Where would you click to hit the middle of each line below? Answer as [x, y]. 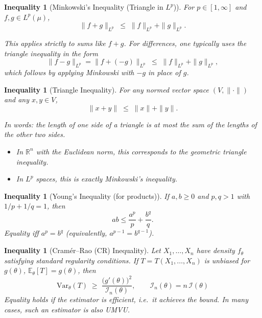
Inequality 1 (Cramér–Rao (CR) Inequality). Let [82, 250]
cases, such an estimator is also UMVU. [67, 309]
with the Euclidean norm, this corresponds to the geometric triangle [141, 151]
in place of [164, 72]
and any [17, 99]
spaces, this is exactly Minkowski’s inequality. [107, 179]
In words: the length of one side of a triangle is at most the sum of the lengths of [130, 124]
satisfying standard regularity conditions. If [71, 260]
